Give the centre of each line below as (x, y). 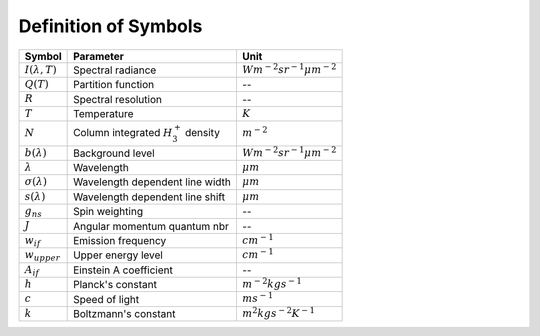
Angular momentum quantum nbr (151, 226)
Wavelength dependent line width (152, 182)
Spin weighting (108, 212)
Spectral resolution (117, 99)
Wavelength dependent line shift (149, 197)
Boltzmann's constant (124, 313)
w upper (42, 256)
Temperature (103, 113)
